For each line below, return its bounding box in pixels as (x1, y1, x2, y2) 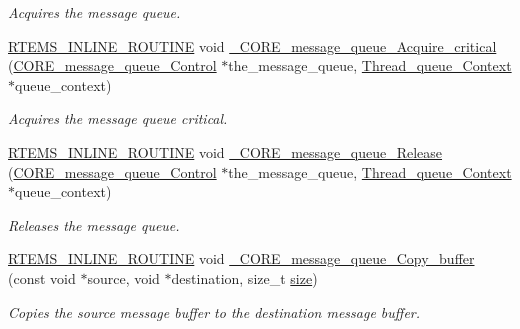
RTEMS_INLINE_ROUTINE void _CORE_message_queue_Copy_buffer (8, 248, 475, 269)
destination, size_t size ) (171, 267, 318, 288)
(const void (8, 267, 76, 288)
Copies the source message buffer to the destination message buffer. (8, 301, 421, 322)
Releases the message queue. (8, 214, 180, 235)
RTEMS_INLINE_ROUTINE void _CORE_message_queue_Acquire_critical (8, 35, 497, 56)
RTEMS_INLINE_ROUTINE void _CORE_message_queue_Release (8, 141, 443, 162)
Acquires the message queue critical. (8, 108, 228, 129)
